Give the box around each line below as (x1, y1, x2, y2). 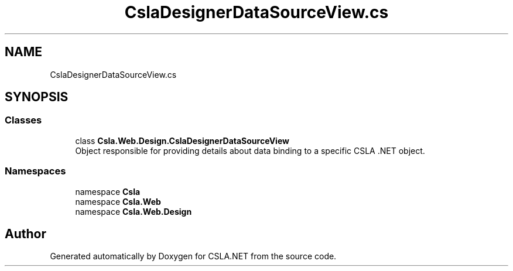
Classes (5, 114, 42, 126)
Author (5, 226, 46, 241)
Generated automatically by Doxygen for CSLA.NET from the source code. (50, 251, 337, 262)
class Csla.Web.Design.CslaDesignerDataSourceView (75, 135, 289, 146)
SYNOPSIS (5, 90, 69, 105)
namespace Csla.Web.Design (75, 206, 192, 217)
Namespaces (5, 165, 66, 177)
